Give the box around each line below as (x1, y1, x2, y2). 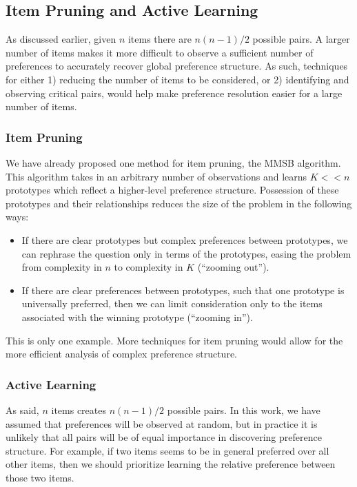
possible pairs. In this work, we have (167, 402, 320, 417)
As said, (6, 402, 39, 417)
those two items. (6, 470, 74, 484)
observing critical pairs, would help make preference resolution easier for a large (6, 85, 343, 100)
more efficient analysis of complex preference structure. (6, 346, 237, 361)
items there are (127, 32, 192, 46)
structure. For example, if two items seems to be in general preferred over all (6, 443, 329, 457)
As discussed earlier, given (6, 32, 116, 46)
